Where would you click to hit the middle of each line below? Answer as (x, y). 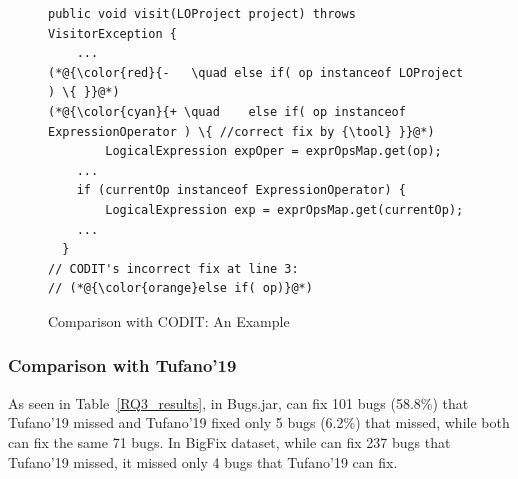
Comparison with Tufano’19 (122, 365)
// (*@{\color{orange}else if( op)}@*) (180, 288)
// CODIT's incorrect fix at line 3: (173, 268)
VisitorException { (112, 33)
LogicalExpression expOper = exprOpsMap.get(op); (273, 151)
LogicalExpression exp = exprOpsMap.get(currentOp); (284, 209)
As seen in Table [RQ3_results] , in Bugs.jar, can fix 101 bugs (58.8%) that (238, 402)
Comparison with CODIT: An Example (169, 320)
